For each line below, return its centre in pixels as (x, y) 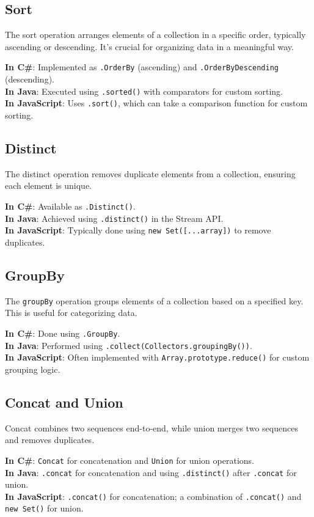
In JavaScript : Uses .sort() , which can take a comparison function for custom (156, 103)
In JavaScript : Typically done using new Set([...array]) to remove (138, 230)
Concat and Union (64, 402)
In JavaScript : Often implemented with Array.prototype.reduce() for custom (157, 357)
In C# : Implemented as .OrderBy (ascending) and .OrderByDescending (142, 67)
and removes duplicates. (50, 440)
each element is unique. (49, 185)
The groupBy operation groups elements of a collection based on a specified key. (154, 300)
